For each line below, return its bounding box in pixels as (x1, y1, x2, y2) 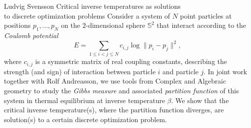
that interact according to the (157, 20, 246, 30)
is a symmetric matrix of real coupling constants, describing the (35, 56, 227, 66)
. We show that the (171, 95, 229, 105)
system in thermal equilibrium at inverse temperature (4, 95, 165, 105)
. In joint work (203, 66, 247, 76)
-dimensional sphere (85, 20, 145, 30)
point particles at (180, 10, 232, 21)
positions (4, 20, 31, 30)
